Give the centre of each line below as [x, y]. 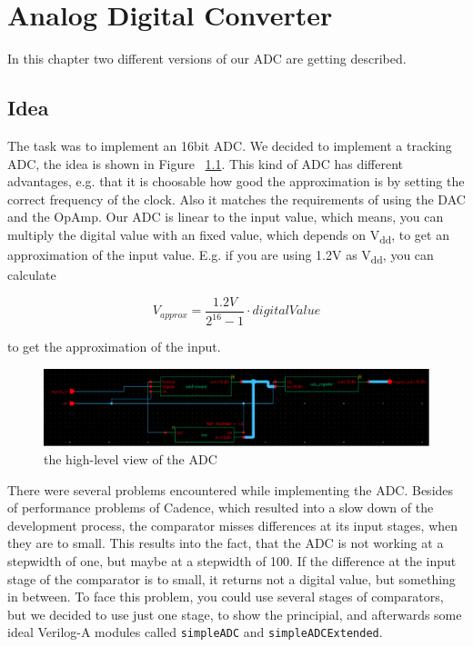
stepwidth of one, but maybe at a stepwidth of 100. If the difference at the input [232, 561]
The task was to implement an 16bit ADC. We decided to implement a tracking [230, 145]
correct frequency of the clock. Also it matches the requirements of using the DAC [236, 199]
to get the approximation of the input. [114, 347]
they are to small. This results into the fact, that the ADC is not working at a [226, 543]
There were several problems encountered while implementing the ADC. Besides [231, 489]
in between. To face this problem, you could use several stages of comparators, [226, 597]
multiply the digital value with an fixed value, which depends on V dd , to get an [228, 235]
